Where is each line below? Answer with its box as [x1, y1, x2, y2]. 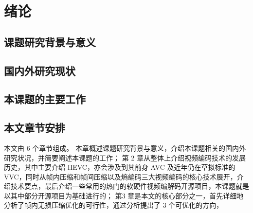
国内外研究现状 [4, 63, 75, 78]
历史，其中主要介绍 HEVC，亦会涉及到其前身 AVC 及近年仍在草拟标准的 [4, 162, 235, 172]
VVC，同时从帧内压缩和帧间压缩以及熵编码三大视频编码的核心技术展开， [4, 171, 237, 181]
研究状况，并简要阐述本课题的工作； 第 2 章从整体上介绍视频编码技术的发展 [4, 152, 246, 162]
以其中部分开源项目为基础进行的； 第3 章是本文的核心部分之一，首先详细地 [4, 190, 244, 200]
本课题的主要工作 [4, 91, 86, 106]
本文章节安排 [4, 120, 65, 135]
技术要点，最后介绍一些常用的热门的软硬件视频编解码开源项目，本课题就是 [10, 181, 249, 191]
